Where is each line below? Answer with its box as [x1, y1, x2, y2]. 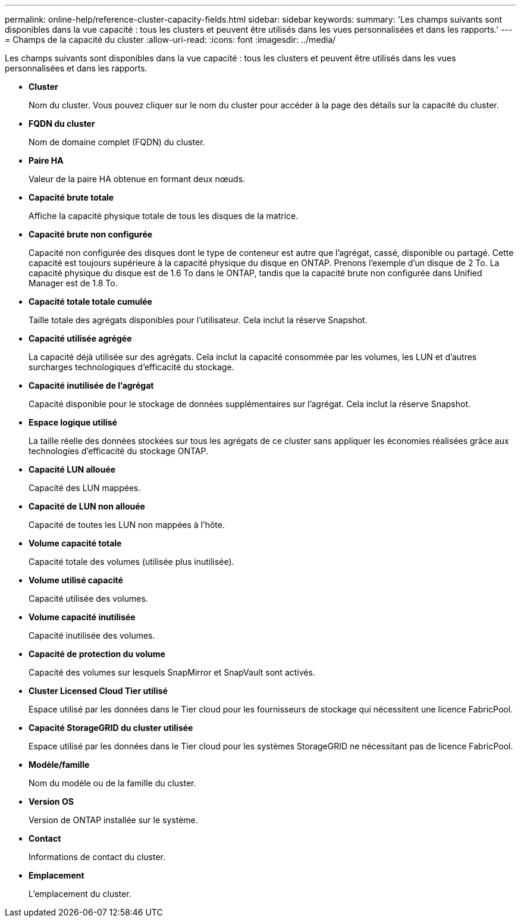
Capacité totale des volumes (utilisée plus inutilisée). [29, 557, 234, 567]
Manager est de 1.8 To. [29, 278, 118, 288]
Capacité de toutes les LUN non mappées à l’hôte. [29, 520, 225, 530]
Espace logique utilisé [29, 417, 117, 427]
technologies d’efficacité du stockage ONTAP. [29, 446, 208, 456]
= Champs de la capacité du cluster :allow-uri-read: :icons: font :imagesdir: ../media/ [5, 35, 336, 45]
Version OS [29, 796, 74, 807]
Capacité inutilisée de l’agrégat [29, 380, 154, 390]
